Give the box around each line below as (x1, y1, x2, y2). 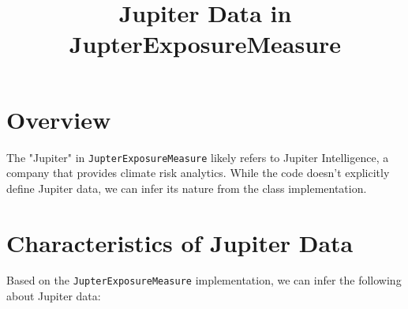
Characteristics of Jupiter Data (6, 226, 354, 258)
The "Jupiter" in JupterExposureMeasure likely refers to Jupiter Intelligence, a (6, 149, 389, 165)
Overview (6, 103, 111, 135)
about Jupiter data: (6, 288, 101, 304)
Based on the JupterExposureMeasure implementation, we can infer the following (6, 272, 402, 288)
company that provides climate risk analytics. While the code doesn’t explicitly (6, 164, 390, 181)
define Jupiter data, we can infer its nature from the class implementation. (6, 179, 367, 196)
